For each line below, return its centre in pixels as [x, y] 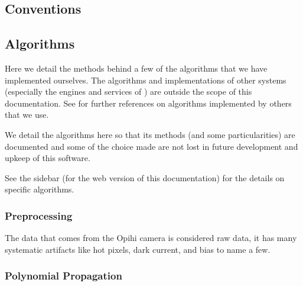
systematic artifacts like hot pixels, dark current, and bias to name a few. [138, 249]
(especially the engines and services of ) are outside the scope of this [128, 91]
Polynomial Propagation [63, 276]
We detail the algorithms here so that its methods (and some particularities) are [150, 134]
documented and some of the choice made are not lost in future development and [151, 146]
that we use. [27, 115]
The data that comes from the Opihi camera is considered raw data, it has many [151, 238]
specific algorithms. [40, 189]
